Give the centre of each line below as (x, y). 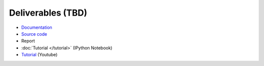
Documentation (37, 27)
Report (28, 41)
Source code (34, 34)
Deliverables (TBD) (48, 13)
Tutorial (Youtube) (39, 55)
